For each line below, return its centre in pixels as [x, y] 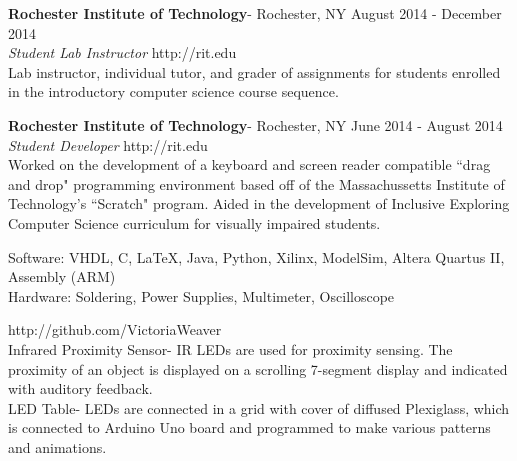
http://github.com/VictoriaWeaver [115, 329]
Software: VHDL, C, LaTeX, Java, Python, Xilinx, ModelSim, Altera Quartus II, [256, 256]
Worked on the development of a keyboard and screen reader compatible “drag [249, 164]
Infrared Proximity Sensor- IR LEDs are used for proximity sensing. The [230, 348]
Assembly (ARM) [62, 276]
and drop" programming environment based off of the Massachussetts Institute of [256, 183]
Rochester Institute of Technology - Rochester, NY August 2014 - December [255, 13]
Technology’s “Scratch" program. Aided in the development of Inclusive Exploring [259, 203]
